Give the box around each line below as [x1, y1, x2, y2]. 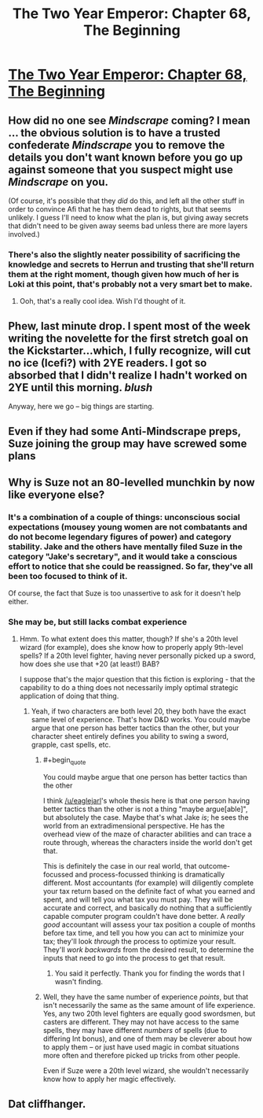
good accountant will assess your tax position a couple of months [42, 920, 256, 929]
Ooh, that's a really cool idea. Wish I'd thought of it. [19, 297, 186, 306]
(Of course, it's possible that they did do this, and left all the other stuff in [8, 196, 245, 205]
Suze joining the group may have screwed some [8, 437, 247, 450]
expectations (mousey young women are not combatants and [8, 521, 248, 532]
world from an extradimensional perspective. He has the [42, 821, 225, 831]
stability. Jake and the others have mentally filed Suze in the [8, 541, 243, 552]
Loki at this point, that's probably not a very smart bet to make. [8, 279, 253, 290]
